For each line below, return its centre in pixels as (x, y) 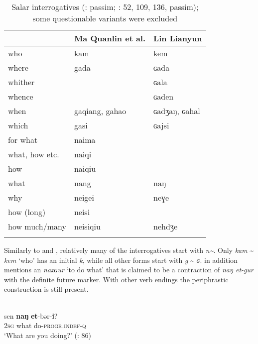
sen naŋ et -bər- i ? (31, 315)
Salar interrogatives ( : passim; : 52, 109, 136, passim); (105, 7)
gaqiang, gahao (100, 111)
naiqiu (85, 169)
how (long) (27, 212)
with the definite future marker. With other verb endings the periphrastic (116, 279)
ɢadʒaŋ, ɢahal (177, 111)
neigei (84, 197)
